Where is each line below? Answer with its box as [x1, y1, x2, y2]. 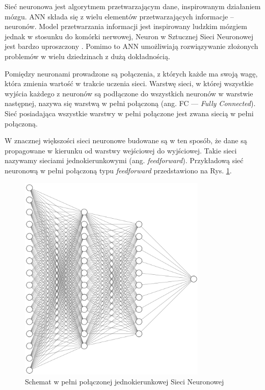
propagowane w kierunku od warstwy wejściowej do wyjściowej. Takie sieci [5, 145, 237, 155]
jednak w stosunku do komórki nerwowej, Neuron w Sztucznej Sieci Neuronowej [5, 31, 253, 41]
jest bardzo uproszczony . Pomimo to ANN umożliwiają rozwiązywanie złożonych [5, 41, 258, 51]
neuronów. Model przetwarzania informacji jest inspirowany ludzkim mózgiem [5, 21, 247, 32]
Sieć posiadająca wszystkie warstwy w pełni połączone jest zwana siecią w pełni [5, 108, 254, 118]
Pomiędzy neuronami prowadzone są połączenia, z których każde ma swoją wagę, [5, 68, 258, 79]
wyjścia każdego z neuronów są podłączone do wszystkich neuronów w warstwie [5, 88, 253, 98]
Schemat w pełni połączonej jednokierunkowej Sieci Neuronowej [25, 376, 224, 387]
